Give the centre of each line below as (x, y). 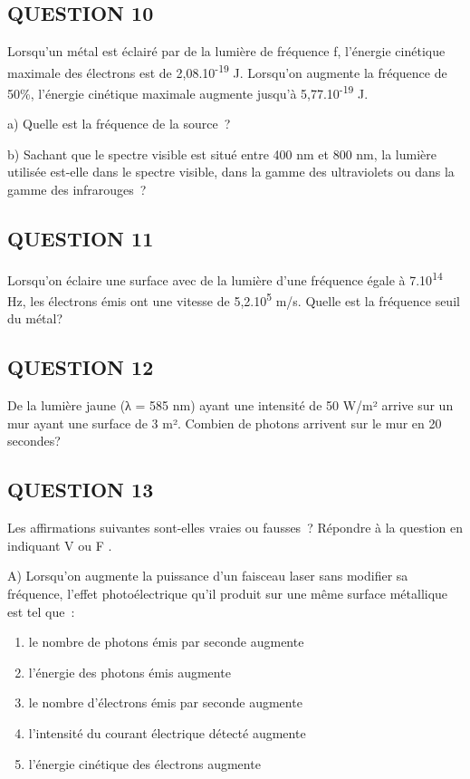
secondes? (34, 441)
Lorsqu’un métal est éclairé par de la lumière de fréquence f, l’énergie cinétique (226, 51)
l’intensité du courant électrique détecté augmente (167, 732)
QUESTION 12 (81, 367)
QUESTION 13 (81, 490)
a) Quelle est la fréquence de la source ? (119, 124)
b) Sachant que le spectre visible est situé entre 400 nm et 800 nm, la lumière (222, 154)
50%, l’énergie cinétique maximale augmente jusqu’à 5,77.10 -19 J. (188, 92)
